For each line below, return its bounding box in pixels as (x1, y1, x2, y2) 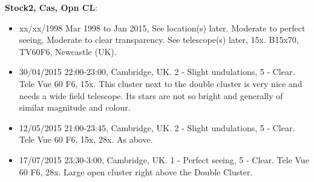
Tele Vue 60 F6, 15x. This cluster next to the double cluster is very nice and (19, 77, 303, 89)
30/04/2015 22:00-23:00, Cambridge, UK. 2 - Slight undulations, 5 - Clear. (19, 65, 295, 78)
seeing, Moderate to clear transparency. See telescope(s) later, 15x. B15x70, (19, 33, 299, 46)
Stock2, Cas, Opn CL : (5, 1, 98, 13)
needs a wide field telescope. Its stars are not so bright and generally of (19, 89, 283, 102)
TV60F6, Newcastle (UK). (19, 45, 117, 57)
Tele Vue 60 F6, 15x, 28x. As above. (19, 133, 153, 146)
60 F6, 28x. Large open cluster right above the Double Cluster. (19, 165, 253, 178)
